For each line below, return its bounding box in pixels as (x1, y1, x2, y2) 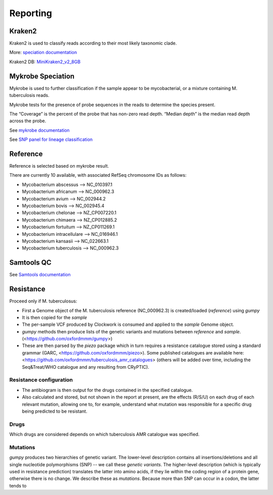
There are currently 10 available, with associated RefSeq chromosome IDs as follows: (9, 172, 187, 178)
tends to (9, 482, 27, 488)
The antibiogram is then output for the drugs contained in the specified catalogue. (22, 387, 193, 393)
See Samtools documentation (9, 272, 71, 278)
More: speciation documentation (9, 49, 77, 56)
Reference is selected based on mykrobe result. (9, 163, 109, 169)
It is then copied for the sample (22, 314, 87, 320)
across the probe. (9, 118, 47, 124)
